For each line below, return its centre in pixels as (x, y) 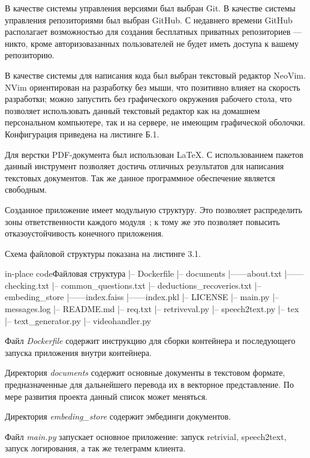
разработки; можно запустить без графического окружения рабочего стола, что (148, 99)
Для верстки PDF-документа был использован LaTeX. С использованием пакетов (154, 154)
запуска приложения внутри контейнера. (78, 352)
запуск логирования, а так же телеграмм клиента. (95, 448)
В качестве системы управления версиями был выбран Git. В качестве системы (150, 8)
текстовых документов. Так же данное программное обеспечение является (140, 177)
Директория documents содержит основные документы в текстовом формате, (145, 372)
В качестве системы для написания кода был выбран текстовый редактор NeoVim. (155, 75)
